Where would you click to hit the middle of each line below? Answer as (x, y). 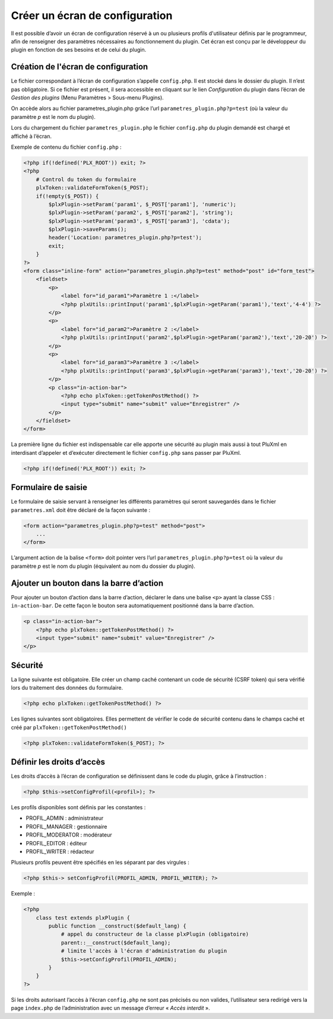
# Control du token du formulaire (86, 179)
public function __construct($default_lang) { (117, 926)
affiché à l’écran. (31, 136)
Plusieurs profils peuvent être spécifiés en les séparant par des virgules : (100, 863)
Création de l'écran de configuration (80, 67)
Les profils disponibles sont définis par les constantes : (78, 807)
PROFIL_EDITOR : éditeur (56, 843)
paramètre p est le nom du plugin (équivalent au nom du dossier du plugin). (103, 566)
